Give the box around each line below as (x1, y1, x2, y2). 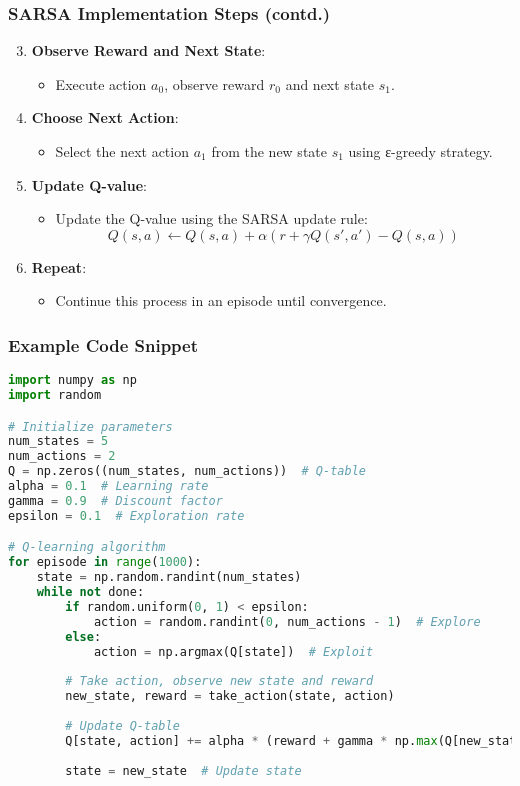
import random (8, 388, 102, 403)
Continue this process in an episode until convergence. (55, 290, 387, 311)
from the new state (211, 141, 327, 161)
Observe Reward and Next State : (31, 40, 266, 61)
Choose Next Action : (31, 107, 179, 128)
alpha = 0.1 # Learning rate (8, 479, 209, 494)
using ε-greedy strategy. (348, 141, 493, 161)
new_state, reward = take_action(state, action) (65, 689, 395, 704)
